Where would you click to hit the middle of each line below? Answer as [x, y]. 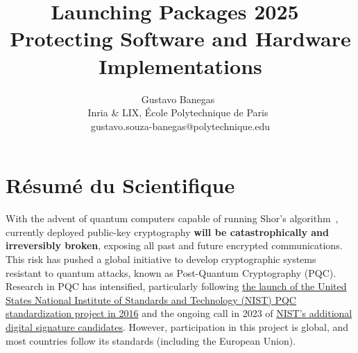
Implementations [180, 65]
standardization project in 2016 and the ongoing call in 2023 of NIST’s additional [179, 313]
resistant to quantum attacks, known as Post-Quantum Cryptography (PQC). [171, 272]
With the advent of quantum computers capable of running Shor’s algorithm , [172, 218]
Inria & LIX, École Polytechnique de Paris [178, 112]
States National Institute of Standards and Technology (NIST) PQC [151, 299]
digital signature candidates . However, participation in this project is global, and [177, 326]
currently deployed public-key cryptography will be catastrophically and [167, 232]
